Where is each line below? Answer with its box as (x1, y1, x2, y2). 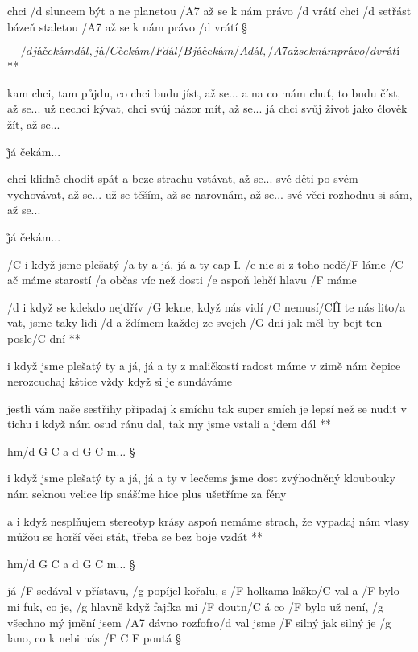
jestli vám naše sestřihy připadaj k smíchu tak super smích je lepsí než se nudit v (7, 399, 407, 416)
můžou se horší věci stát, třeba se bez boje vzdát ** (7, 528, 263, 545)
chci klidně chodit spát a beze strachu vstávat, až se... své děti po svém (7, 170, 358, 187)
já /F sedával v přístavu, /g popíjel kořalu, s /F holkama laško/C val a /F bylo (7, 582, 399, 599)
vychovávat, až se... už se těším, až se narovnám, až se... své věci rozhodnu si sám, (7, 185, 412, 202)
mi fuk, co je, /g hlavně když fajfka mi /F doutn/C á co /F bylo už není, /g (7, 598, 384, 615)
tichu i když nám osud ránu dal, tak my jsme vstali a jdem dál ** (7, 415, 331, 432)
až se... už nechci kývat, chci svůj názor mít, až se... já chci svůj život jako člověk (7, 100, 408, 117)
